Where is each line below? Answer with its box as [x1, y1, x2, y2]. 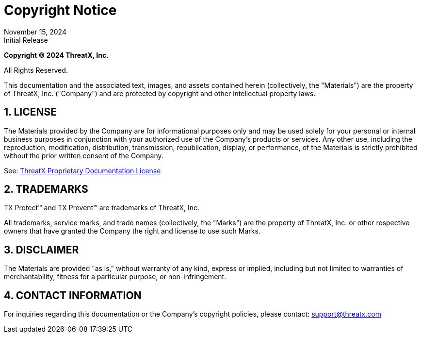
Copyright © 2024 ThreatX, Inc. [4, 51, 109, 59]
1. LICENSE [4, 106, 57, 118]
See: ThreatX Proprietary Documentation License [4, 166, 161, 175]
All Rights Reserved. [4, 66, 68, 74]
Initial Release [4, 35, 48, 44]
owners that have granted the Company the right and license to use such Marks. [4, 227, 260, 236]
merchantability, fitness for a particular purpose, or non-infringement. [4, 272, 227, 281]
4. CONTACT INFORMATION [4, 289, 142, 302]
